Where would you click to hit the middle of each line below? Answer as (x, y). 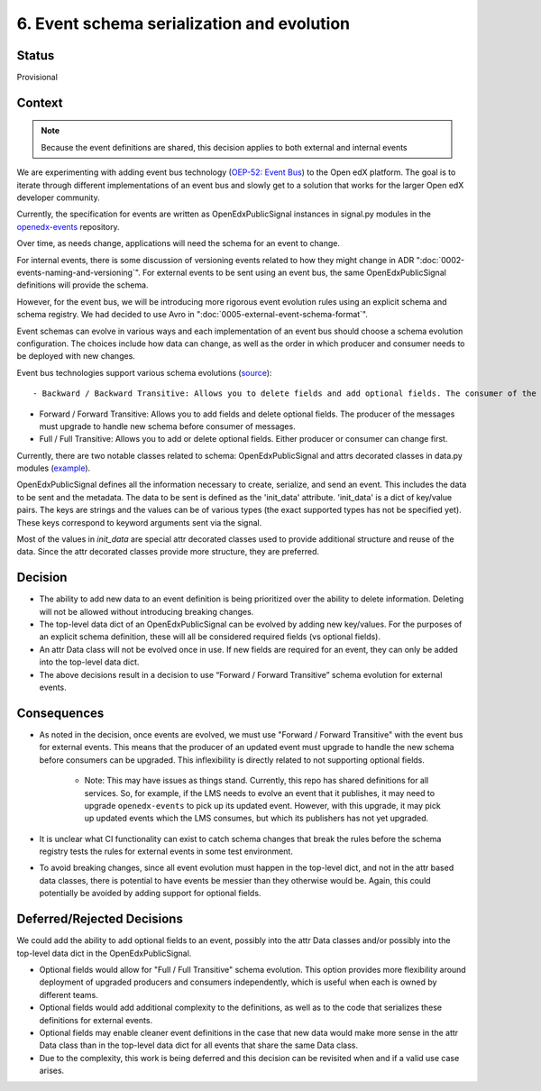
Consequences (60, 713)
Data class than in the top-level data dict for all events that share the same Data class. (199, 1045)
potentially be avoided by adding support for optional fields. (150, 894)
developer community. (58, 197)
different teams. (69, 995)
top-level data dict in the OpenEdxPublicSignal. (104, 953)
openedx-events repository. (69, 226)
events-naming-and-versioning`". (79, 272)
